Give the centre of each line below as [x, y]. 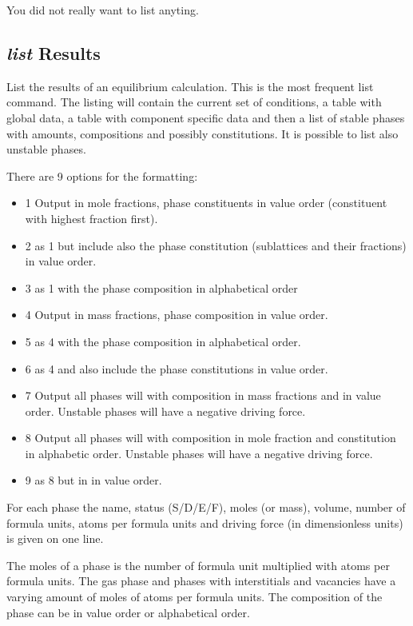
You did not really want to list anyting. [103, 10]
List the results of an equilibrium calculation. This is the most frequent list [190, 86]
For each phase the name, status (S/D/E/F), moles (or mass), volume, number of [206, 507]
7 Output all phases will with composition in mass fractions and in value [203, 395]
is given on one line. [55, 538]
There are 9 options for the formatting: [102, 175]
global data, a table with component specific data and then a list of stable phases [206, 117]
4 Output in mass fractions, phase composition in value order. [177, 315]
